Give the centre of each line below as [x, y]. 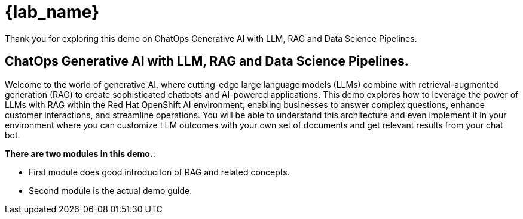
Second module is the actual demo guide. [111, 190]
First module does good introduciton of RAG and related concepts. [159, 172]
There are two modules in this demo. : [80, 153]
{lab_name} [52, 12]
